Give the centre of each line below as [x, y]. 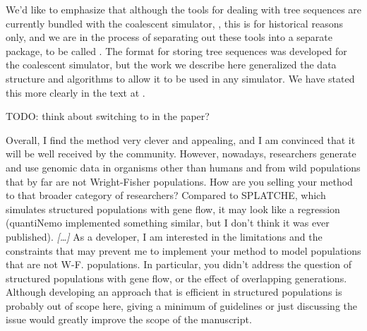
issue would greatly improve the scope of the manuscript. [129, 319]
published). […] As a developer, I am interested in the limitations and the [164, 236]
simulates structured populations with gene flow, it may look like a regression [173, 209]
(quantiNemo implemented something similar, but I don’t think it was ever [168, 223]
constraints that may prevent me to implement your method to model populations [183, 250]
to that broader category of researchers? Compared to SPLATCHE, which [166, 195]
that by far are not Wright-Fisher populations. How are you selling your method [179, 181]
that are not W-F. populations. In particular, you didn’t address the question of [179, 264]
